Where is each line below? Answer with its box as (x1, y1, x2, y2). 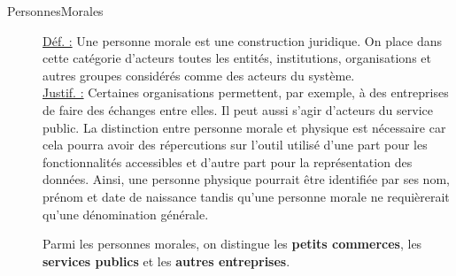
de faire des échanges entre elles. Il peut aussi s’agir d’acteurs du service (43, 100, 433, 119)
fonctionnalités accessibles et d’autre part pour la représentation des (43, 152, 413, 171)
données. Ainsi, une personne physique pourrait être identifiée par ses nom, (43, 170, 450, 188)
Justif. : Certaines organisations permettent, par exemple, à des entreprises (43, 83, 449, 102)
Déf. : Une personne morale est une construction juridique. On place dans (43, 31, 443, 50)
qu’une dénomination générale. (43, 204, 209, 223)
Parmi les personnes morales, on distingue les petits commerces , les (43, 234, 422, 253)
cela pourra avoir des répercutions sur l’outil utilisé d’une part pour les (43, 135, 428, 154)
